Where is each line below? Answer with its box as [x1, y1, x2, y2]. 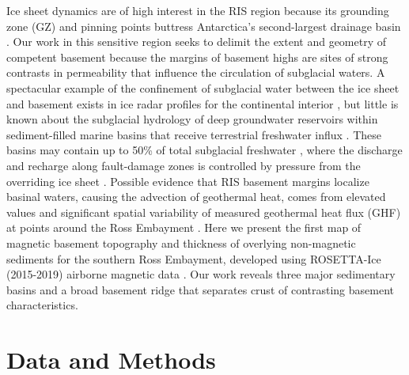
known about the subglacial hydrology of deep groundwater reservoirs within [6, 111, 378, 127]
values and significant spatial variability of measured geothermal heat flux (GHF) [6, 203, 401, 220]
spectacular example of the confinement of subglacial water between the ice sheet [6, 79, 400, 96]
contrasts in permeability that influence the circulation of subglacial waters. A [6, 64, 385, 81]
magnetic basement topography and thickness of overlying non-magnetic [6, 234, 356, 251]
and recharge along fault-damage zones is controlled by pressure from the [6, 157, 361, 173]
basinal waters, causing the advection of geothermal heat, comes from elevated [6, 188, 386, 205]
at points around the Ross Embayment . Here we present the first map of [6, 219, 362, 236]
